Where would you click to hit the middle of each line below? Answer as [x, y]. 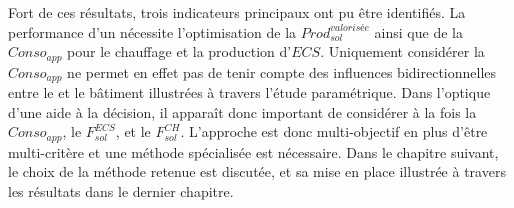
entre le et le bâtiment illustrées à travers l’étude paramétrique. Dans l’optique [249, 92]
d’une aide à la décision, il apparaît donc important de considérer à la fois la [242, 111]
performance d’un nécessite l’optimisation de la [152, 31]
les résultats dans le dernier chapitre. [121, 190]
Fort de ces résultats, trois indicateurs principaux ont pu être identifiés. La [237, 12]
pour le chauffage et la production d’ [179, 51]
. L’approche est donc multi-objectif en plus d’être [334, 131]
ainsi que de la [418, 31]
